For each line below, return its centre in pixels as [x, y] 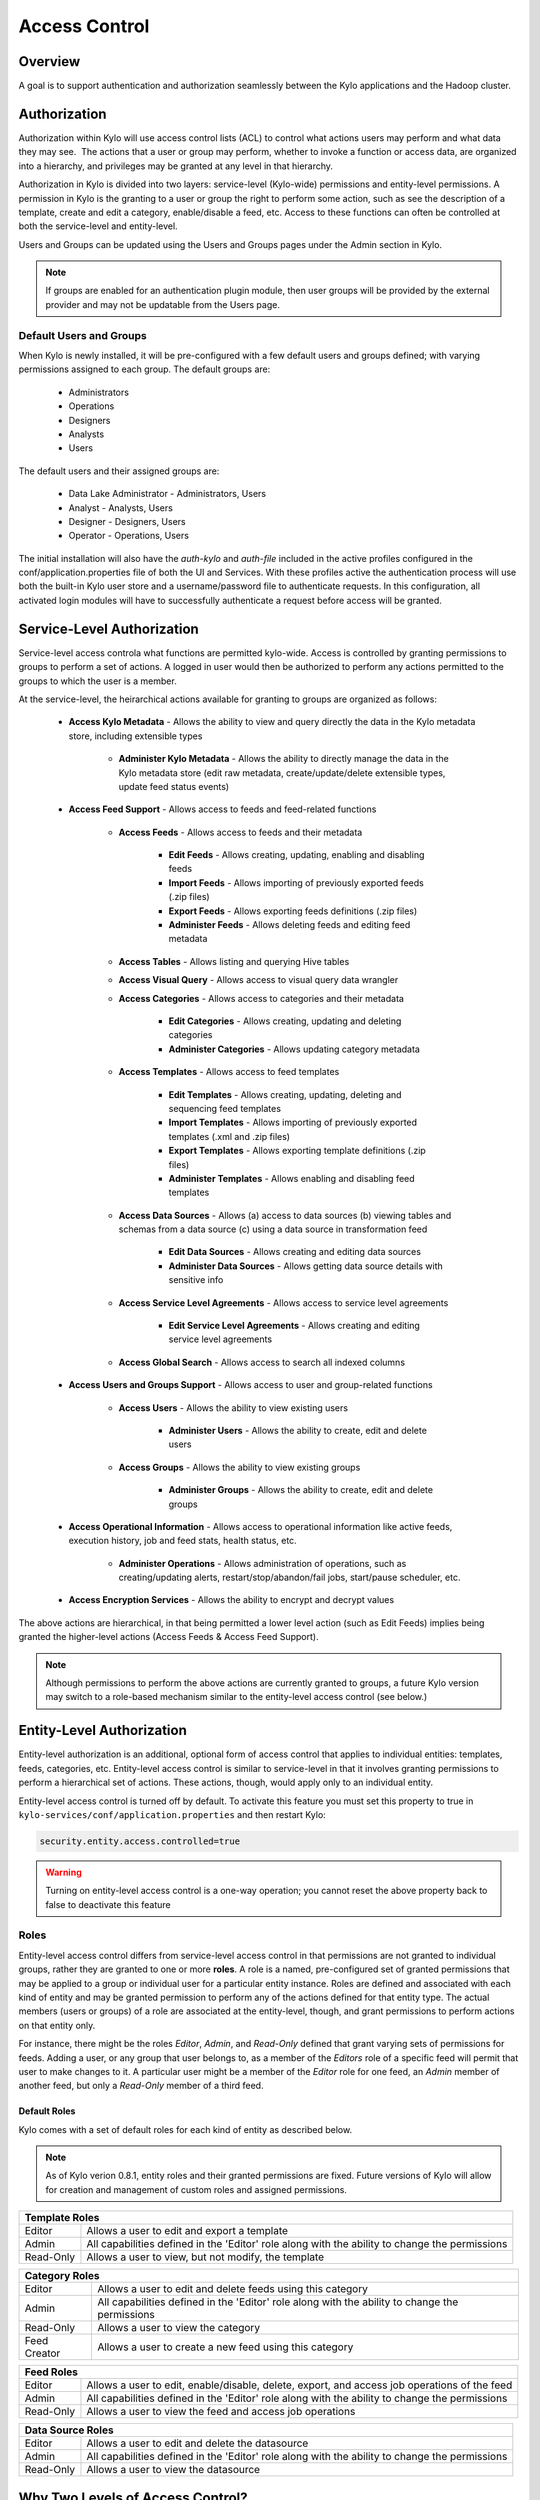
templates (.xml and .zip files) [229, 1136]
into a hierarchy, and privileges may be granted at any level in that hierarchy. [176, 166]
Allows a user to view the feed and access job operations [221, 2412]
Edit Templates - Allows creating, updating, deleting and [285, 1094]
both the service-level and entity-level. [98, 226]
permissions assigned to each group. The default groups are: [144, 369]
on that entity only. [57, 2025]
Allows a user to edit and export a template [187, 2231]
